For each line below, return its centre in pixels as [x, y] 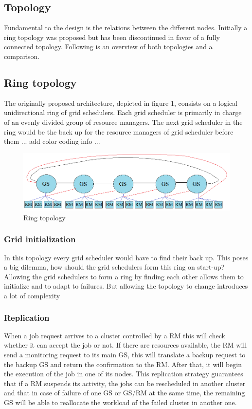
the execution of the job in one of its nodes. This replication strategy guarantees [124, 374]
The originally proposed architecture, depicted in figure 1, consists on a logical [121, 103]
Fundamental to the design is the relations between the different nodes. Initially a [126, 28]
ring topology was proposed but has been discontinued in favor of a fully [112, 37]
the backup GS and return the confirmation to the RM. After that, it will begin [123, 364]
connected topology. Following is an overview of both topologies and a [108, 47]
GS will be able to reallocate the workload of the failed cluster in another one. [120, 402]
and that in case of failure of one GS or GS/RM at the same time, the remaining [125, 393]
